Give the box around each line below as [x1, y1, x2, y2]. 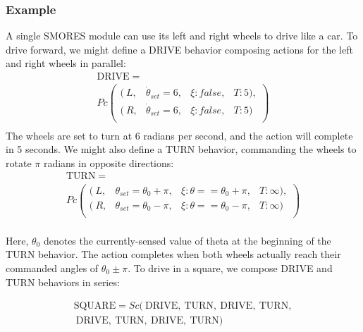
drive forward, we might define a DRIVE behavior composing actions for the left [6, 42, 353, 56]
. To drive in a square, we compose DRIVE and [128, 260, 333, 275]
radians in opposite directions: [43, 155, 174, 170]
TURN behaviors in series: [6, 274, 120, 289]
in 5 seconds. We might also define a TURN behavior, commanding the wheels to [6, 142, 357, 156]
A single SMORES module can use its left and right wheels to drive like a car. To [6, 28, 358, 43]
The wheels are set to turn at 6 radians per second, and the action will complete [6, 128, 353, 142]
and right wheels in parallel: [6, 56, 126, 70]
